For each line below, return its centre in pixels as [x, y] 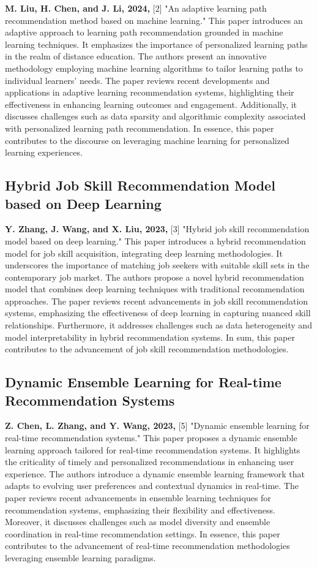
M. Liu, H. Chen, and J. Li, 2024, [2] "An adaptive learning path [136, 8]
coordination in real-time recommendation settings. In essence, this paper [143, 533]
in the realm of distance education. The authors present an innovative [136, 56]
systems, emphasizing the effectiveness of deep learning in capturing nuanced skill [158, 313]
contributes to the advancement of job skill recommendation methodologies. [147, 349]
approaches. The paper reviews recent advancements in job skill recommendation [157, 301]
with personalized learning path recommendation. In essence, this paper [140, 128]
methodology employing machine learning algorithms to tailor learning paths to [154, 68]
